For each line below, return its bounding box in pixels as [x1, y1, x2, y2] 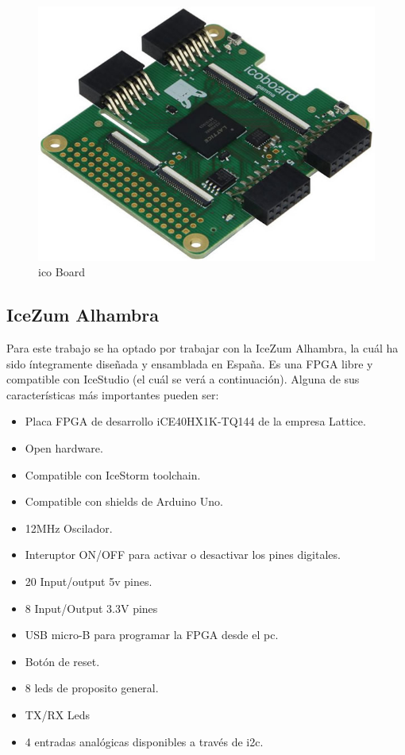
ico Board [38, 264, 85, 280]
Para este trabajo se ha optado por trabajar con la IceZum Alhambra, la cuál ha [6, 340, 399, 356]
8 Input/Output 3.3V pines [25, 599, 158, 616]
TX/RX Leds [25, 706, 91, 722]
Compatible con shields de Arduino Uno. [25, 493, 223, 510]
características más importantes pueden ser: [6, 386, 219, 403]
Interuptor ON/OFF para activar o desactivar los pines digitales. [25, 546, 341, 563]
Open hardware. [25, 440, 103, 456]
